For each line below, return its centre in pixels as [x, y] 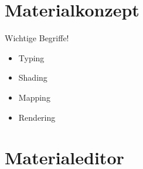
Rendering [37, 117]
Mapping [34, 97]
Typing [31, 57]
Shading [33, 77]
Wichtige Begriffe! [37, 38]
